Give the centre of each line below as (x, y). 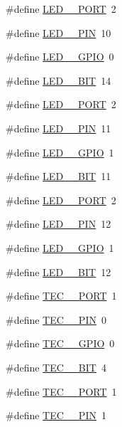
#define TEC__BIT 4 (56, 367)
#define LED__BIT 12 (59, 272)
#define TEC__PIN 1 (56, 415)
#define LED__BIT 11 (59, 176)
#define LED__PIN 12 (59, 224)
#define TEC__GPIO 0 (60, 343)
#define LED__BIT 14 (59, 80)
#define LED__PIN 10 (59, 32)
